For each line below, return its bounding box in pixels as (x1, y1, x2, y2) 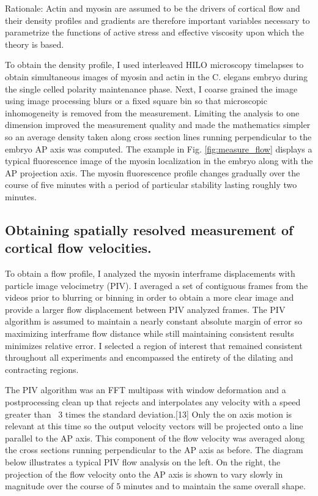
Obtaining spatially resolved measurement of (5, 220, 294, 239)
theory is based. (5, 37, 64, 50)
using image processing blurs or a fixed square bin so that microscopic (5, 94, 267, 107)
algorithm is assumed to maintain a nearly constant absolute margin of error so (5, 315, 303, 328)
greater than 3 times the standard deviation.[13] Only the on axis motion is (5, 407, 292, 420)
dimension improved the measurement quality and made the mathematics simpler (5, 118, 311, 131)
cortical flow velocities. (5, 238, 152, 257)
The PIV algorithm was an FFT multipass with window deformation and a (5, 383, 286, 396)
